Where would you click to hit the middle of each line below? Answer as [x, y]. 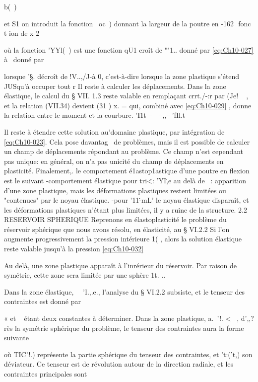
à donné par [24, 59]
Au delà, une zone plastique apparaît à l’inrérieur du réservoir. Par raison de [121, 265]
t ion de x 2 [22, 33]
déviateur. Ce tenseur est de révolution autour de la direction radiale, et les [119, 364]
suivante [16, 338]
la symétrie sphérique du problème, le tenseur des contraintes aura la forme [129, 328]
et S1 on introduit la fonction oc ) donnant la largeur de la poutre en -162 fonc [128, 23]
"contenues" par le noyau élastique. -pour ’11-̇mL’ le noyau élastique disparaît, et [127, 200]
